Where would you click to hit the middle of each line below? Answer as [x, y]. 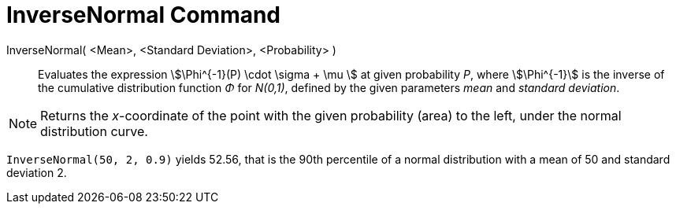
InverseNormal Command [144, 15]
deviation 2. [37, 172]
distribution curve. [94, 131]
